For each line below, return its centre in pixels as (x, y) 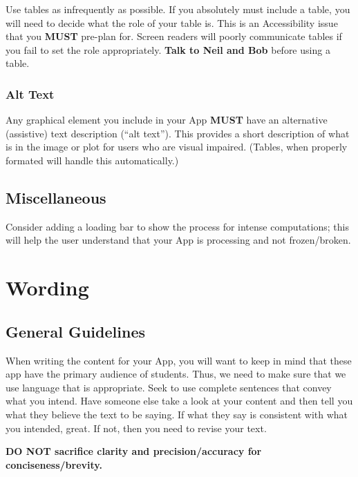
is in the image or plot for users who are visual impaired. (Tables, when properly (177, 147)
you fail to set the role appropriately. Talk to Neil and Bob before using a (168, 49)
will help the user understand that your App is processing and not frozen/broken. (178, 240)
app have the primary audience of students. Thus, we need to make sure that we (176, 374)
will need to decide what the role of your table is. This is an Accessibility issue (172, 22)
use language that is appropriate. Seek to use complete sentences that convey (169, 387)
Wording (47, 288)
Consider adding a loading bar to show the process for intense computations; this (177, 226)
